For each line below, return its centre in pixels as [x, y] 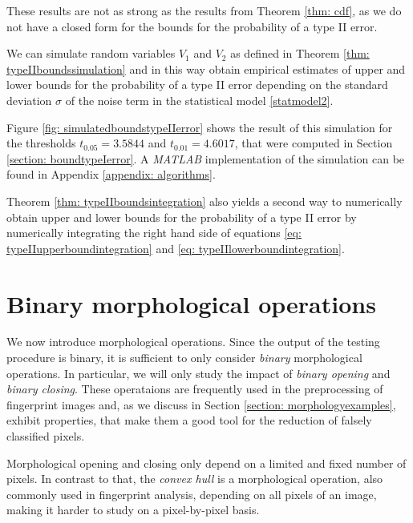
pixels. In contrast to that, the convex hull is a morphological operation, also [195, 479]
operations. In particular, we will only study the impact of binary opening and [198, 373]
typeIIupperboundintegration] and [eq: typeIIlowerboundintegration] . [176, 248]
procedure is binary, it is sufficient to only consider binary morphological [184, 358]
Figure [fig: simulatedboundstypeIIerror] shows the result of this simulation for [200, 127]
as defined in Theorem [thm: [300, 53]
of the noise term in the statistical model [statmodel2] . [199, 100]
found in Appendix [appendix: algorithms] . [111, 174]
